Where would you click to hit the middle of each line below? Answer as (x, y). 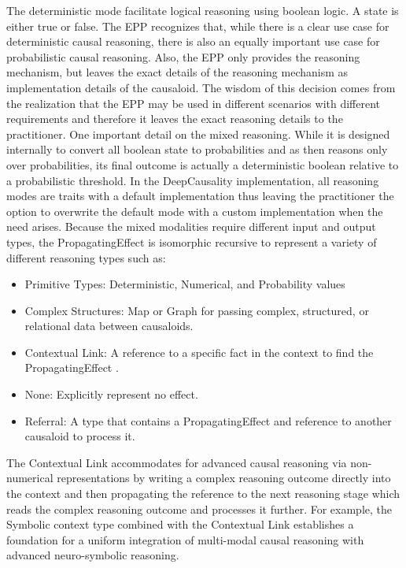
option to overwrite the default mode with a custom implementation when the (195, 211)
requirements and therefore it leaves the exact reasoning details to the (175, 119)
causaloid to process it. (80, 436)
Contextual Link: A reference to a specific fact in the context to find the (199, 352)
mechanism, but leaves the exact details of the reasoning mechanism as (177, 72)
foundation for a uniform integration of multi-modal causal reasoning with (185, 539)
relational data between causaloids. (109, 326)
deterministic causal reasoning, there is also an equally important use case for (193, 41)
